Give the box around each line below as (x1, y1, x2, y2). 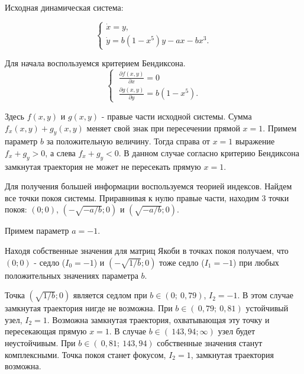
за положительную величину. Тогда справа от (46, 135, 210, 147)
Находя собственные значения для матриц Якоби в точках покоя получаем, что (5, 244, 289, 257)
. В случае (109, 325, 147, 337)
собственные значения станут (157, 337, 263, 349)
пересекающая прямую (5, 325, 87, 337)
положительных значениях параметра (5, 269, 138, 281)
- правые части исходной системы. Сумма (101, 109, 252, 122)
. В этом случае (237, 289, 293, 301)
